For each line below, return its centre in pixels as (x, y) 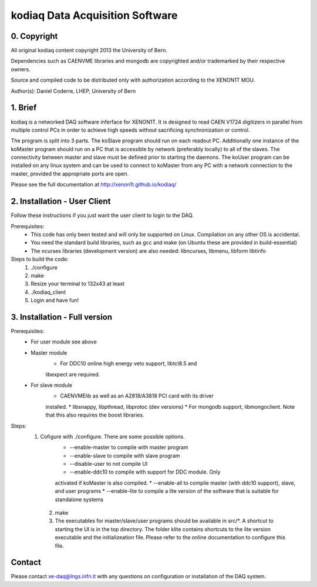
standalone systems (79, 499)
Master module (49, 352)
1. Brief (24, 108)
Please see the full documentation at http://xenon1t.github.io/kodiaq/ (94, 185)
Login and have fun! (55, 301)
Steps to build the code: (40, 259)
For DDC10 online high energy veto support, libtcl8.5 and (129, 363)
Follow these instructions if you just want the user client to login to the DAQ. (102, 215)
